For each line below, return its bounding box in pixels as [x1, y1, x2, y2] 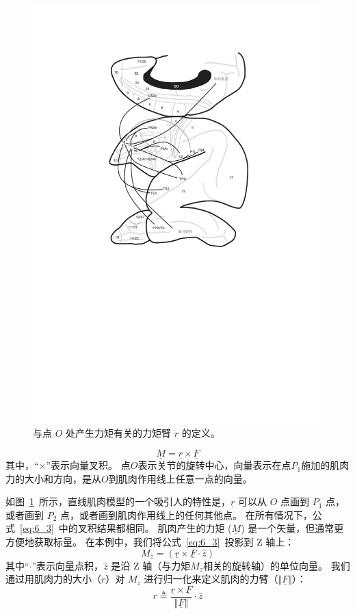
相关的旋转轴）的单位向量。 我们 [203, 558, 350, 572]
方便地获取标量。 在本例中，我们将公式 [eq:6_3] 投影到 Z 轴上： [5, 535, 295, 549]
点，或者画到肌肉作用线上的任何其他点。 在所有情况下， [60, 507, 313, 522]
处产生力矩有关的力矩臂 [66, 426, 172, 440]
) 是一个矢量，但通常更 [241, 521, 344, 535]
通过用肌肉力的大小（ [5, 572, 101, 586]
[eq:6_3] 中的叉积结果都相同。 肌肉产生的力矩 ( [20, 521, 232, 535]
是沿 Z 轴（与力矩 [111, 558, 191, 572]
